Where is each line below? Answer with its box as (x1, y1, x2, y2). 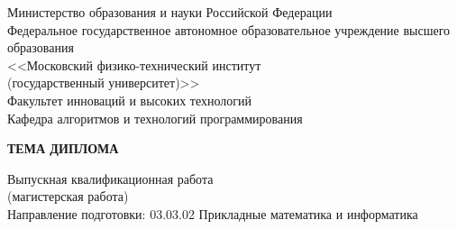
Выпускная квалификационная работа (7, 169, 214, 188)
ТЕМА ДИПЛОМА (7, 139, 119, 158)
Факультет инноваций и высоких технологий (7, 90, 251, 109)
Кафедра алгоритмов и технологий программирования (7, 108, 303, 127)
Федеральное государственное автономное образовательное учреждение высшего (7, 20, 451, 39)
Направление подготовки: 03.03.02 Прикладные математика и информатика (7, 204, 418, 223)
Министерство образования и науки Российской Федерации (7, 3, 333, 21)
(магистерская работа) (7, 187, 129, 206)
